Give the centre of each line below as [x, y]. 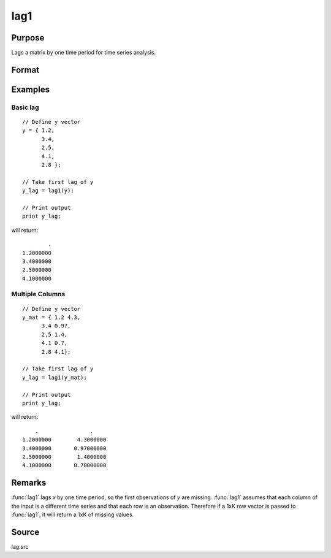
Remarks [29, 483]
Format [25, 70]
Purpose [28, 38]
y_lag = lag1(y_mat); [55, 377]
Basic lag [25, 107]
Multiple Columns [38, 294]
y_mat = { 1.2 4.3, [51, 318]
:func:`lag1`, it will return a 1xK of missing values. [73, 514]
